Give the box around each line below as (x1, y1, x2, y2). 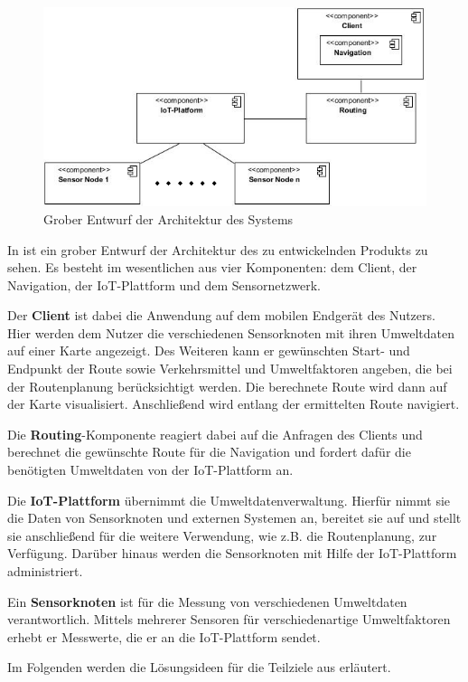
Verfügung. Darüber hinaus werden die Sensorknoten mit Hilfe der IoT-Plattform (7, 544, 457, 563)
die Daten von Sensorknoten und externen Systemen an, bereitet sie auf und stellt (7, 508, 462, 527)
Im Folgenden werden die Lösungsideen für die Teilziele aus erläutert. (7, 658, 391, 677)
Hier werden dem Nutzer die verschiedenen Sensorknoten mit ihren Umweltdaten (7, 323, 455, 342)
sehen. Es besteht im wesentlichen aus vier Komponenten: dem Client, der (7, 258, 417, 277)
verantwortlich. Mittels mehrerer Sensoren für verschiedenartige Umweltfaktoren (7, 610, 451, 629)
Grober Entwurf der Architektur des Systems (43, 209, 294, 228)
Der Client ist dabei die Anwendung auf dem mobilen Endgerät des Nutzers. (7, 306, 435, 325)
